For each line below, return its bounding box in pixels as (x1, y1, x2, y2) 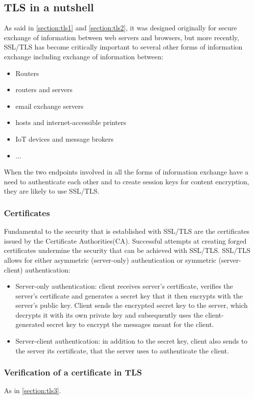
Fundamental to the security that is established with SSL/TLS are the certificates (4, 226, 250, 236)
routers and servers (15, 84, 73, 95)
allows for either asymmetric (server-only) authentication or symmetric (4, 254, 216, 265)
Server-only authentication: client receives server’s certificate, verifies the (15, 281, 233, 291)
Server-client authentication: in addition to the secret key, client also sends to (15, 336, 248, 346)
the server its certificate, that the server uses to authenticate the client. (15, 345, 229, 355)
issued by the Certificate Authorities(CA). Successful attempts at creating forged (4, 235, 247, 246)
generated (15, 319, 45, 329)
